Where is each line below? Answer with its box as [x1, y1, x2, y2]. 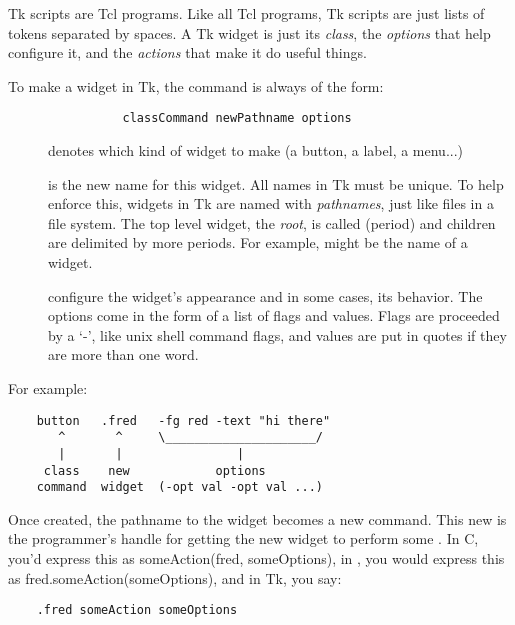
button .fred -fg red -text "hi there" [36, 413, 331, 428]
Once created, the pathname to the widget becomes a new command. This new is [8, 508, 507, 529]
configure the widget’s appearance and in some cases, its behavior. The [48, 285, 483, 306]
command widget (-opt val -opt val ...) [36, 480, 323, 495]
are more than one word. [48, 344, 199, 365]
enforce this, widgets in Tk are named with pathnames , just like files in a [48, 193, 494, 214]
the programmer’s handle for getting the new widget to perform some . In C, [8, 528, 479, 549]
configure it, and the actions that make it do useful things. [8, 42, 367, 63]
